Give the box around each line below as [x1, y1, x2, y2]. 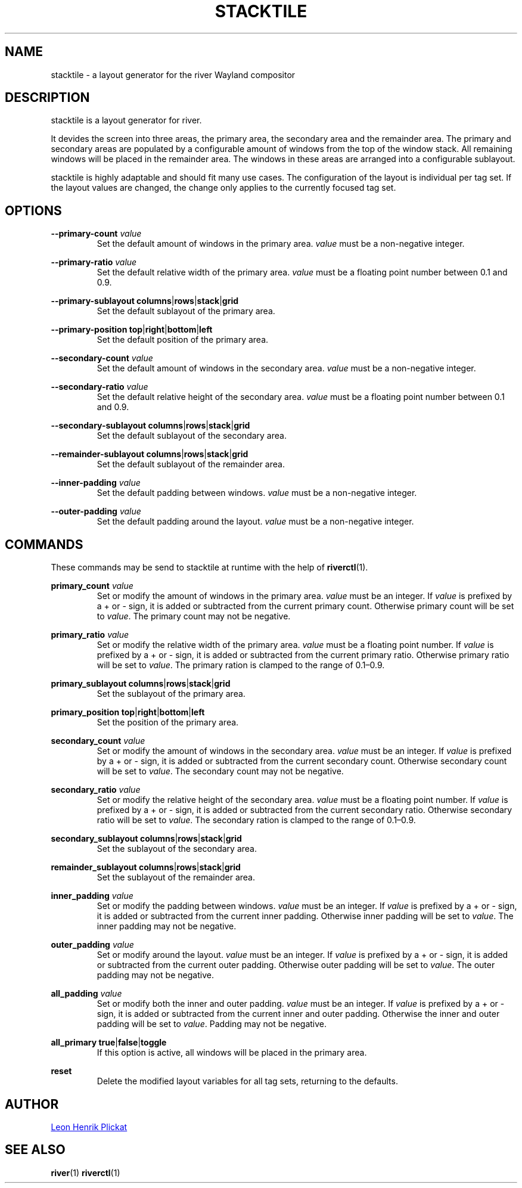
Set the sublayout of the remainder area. [97, 872, 255, 883]
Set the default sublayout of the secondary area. [97, 430, 287, 441]
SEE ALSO [5, 1142, 66, 1158]
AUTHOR [5, 1096, 59, 1112]
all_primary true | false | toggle [51, 1037, 167, 1048]
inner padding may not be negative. [97, 921, 237, 932]
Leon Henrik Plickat [51, 1121, 128, 1132]
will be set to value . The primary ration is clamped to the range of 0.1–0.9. [97, 660, 385, 671]
